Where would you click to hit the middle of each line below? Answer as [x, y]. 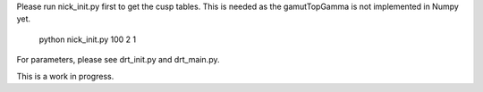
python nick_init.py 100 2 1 [88, 39]
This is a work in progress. [65, 76]
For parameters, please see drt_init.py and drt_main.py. [118, 60]
